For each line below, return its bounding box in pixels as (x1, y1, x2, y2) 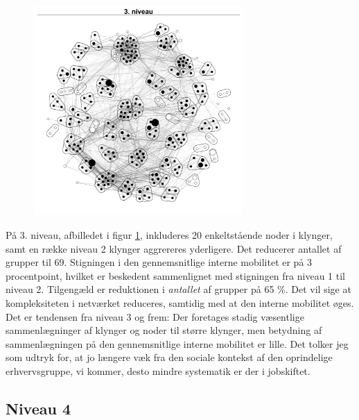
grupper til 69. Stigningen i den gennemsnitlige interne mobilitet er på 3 (6, 255, 313, 269)
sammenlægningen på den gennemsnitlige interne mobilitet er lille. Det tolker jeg (6, 336, 349, 351)
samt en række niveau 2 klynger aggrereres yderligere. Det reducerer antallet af (6, 241, 342, 255)
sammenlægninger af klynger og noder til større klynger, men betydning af (6, 323, 322, 337)
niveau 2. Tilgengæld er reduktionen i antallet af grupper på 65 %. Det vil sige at (6, 282, 351, 296)
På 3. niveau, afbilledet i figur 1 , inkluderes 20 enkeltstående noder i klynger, (6, 227, 333, 242)
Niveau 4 (6, 397, 71, 419)
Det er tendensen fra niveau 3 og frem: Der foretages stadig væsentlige (6, 309, 304, 324)
